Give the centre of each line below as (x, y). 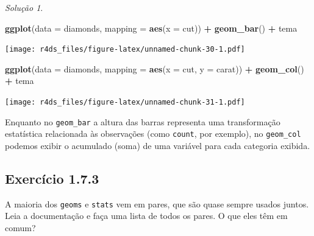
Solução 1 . (24, 7)
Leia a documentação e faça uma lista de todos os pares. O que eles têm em (146, 216)
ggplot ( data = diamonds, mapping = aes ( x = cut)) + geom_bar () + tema (151, 28)
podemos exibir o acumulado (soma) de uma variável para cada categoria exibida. (158, 145)
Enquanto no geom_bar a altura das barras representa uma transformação (143, 121)
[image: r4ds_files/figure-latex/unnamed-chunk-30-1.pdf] (125, 50)
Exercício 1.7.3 (52, 178)
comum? (20, 228)
